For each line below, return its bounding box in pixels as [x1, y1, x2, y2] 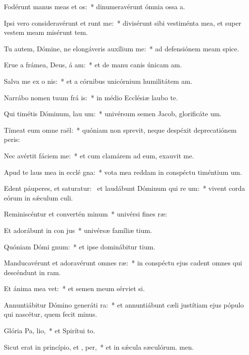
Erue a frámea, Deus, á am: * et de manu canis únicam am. [4, 60, 182, 70]
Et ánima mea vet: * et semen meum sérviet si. [4, 283, 145, 293]
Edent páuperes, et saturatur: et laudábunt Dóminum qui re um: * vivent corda [4, 183, 245, 193]
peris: [4, 134, 20, 144]
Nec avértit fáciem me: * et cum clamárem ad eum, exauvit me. [4, 150, 194, 160]
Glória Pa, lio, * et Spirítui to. [4, 325, 95, 336]
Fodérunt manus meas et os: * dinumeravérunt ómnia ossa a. [4, 1, 186, 11]
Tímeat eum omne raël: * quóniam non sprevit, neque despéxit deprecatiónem [4, 124, 237, 135]
